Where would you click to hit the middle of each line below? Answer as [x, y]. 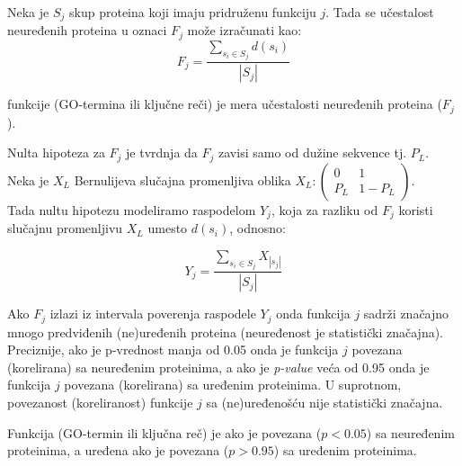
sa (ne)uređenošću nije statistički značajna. [324, 402]
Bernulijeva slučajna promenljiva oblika [182, 179]
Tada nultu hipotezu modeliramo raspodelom [132, 209]
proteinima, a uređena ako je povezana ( [118, 450]
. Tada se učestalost [380, 12]
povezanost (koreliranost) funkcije [100, 402]
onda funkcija [313, 314]
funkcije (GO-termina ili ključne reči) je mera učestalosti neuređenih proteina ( [225, 104]
